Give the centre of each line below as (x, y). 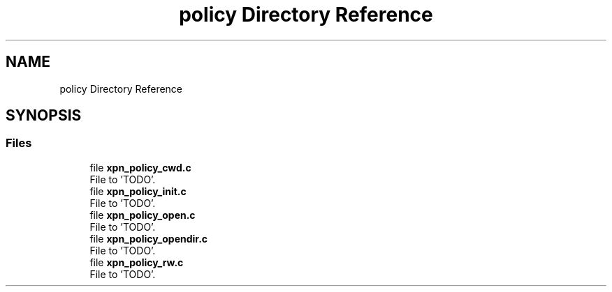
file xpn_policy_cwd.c (140, 167)
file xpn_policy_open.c (143, 215)
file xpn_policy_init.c (138, 191)
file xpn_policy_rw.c (137, 262)
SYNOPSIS (44, 116)
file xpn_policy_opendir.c (149, 238)
